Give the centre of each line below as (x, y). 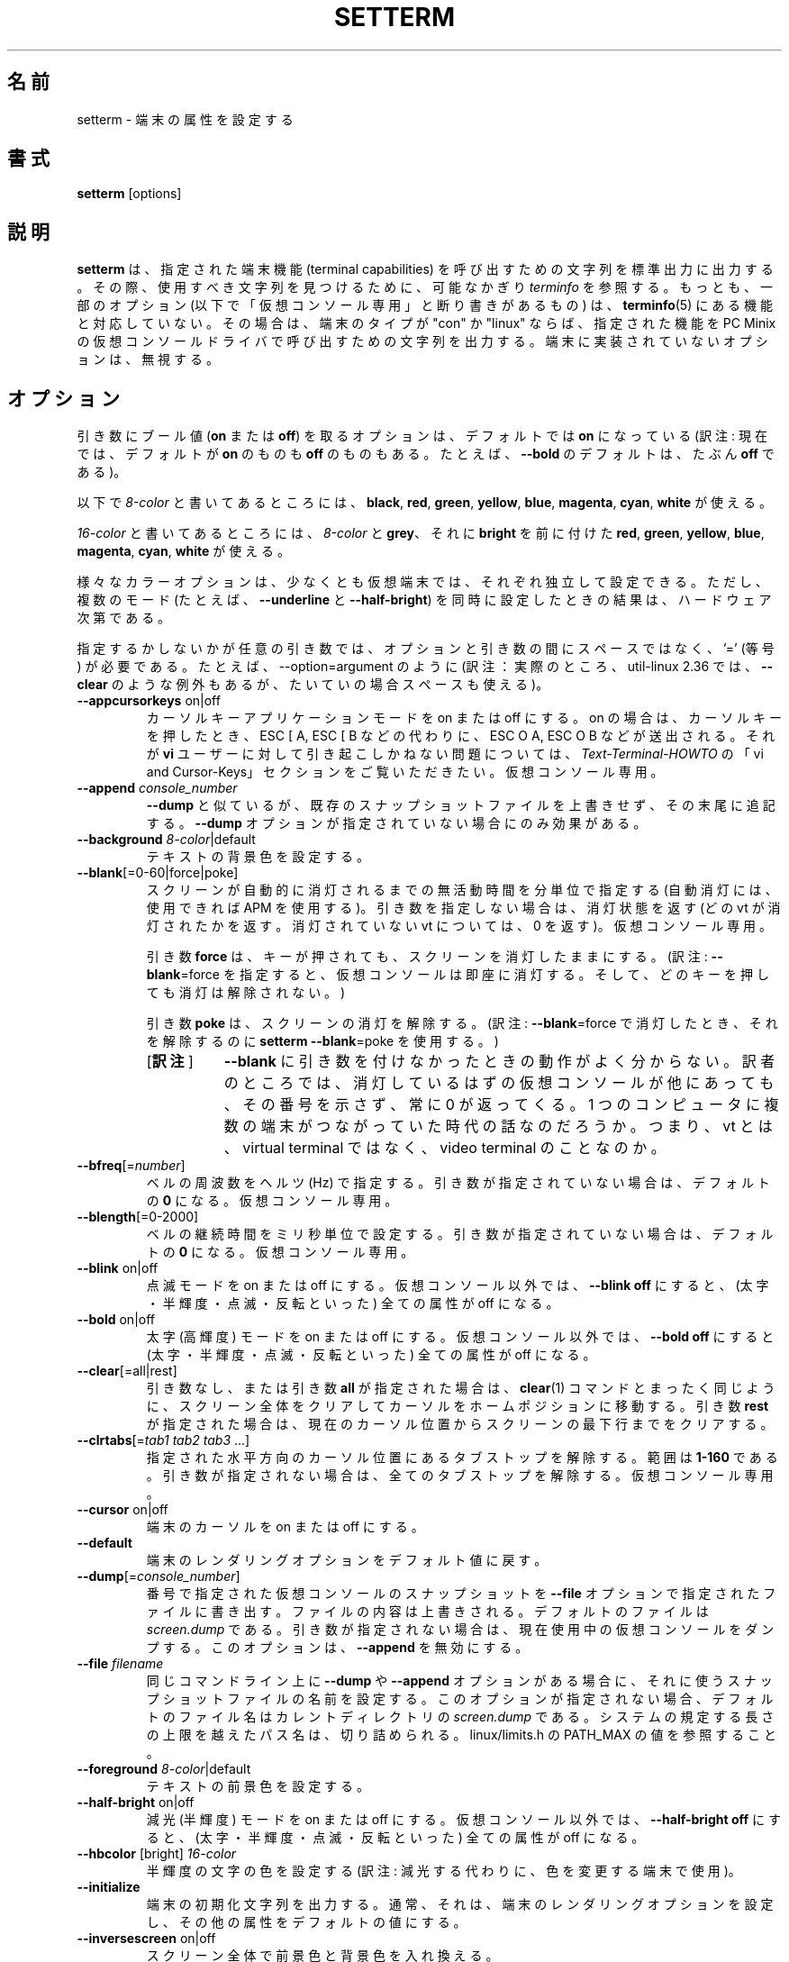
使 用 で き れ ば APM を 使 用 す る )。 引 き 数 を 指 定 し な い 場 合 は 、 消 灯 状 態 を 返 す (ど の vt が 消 (463, 908)
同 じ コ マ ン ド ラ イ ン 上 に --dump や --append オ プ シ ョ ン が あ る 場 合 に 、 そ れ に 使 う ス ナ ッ (459, 1681)
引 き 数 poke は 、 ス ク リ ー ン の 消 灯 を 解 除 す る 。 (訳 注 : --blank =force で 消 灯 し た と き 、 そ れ (462, 1023)
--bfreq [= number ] (131, 1166)
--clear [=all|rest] (127, 1371)
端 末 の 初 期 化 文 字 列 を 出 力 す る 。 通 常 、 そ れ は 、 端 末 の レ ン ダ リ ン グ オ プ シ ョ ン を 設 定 (460, 1904)
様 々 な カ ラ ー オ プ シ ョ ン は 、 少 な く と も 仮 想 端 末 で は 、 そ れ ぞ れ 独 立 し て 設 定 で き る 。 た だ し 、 (422, 582)
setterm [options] (129, 194)
